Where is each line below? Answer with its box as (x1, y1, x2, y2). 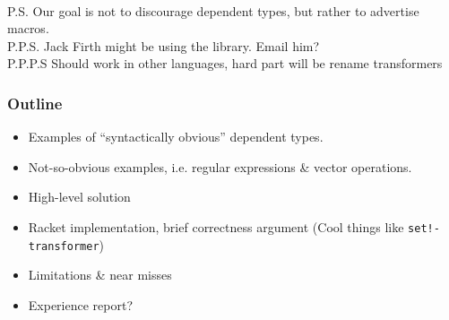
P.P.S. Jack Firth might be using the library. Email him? (7, 36, 320, 55)
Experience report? (28, 295, 134, 314)
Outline (7, 91, 63, 114)
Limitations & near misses (28, 265, 172, 284)
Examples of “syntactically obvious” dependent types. (28, 127, 324, 146)
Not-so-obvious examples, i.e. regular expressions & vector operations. (28, 157, 412, 176)
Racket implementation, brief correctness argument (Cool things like (28, 217, 404, 236)
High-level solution (28, 187, 131, 206)
